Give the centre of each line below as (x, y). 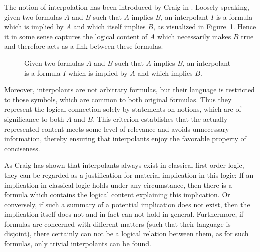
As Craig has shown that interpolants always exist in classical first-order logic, (124, 165)
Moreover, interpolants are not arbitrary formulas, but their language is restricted (129, 89)
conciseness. (22, 148)
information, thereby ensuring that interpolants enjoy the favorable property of (125, 139)
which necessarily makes (194, 36)
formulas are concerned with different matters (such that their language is (117, 224)
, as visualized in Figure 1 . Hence (205, 26)
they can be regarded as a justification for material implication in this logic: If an (129, 175)
